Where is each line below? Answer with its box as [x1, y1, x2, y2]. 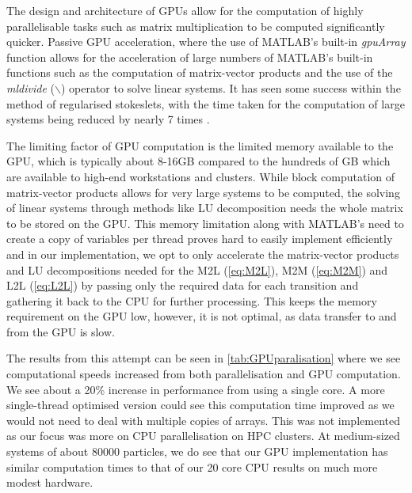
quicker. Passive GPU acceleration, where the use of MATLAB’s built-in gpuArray [6, 33, 406, 50]
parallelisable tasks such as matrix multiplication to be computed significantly [6, 17, 385, 34]
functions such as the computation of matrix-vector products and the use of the [6, 64, 393, 81]
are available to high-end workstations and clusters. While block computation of [6, 168, 395, 184]
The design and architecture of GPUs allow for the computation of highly [6, 2, 364, 18]
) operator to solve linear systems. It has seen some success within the [60, 79, 401, 96]
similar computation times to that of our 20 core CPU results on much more [6, 458, 378, 475]
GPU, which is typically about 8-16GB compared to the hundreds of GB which [6, 153, 391, 169]
